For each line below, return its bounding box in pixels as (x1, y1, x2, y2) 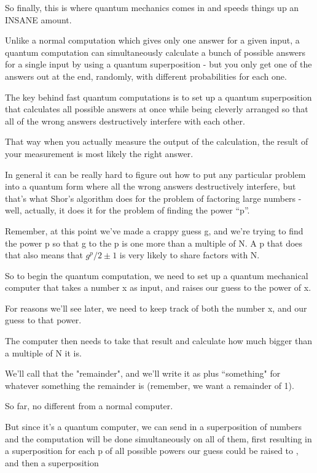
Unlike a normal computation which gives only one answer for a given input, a (5, 34, 300, 47)
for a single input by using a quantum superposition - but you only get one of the (5, 58, 312, 71)
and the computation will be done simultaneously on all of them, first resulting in (5, 432, 312, 445)
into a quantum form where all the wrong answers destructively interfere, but (5, 180, 296, 193)
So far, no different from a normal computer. (5, 399, 173, 412)
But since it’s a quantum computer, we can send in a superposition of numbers (5, 420, 302, 433)
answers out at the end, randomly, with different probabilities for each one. (5, 69, 287, 82)
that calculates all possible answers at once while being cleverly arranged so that (5, 102, 308, 115)
